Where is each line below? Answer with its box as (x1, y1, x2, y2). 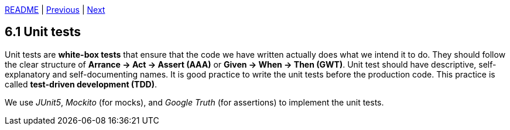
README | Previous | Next (5, 5, 105, 15)
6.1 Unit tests (5, 24, 81, 40)
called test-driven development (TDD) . (5, 79, 158, 89)
